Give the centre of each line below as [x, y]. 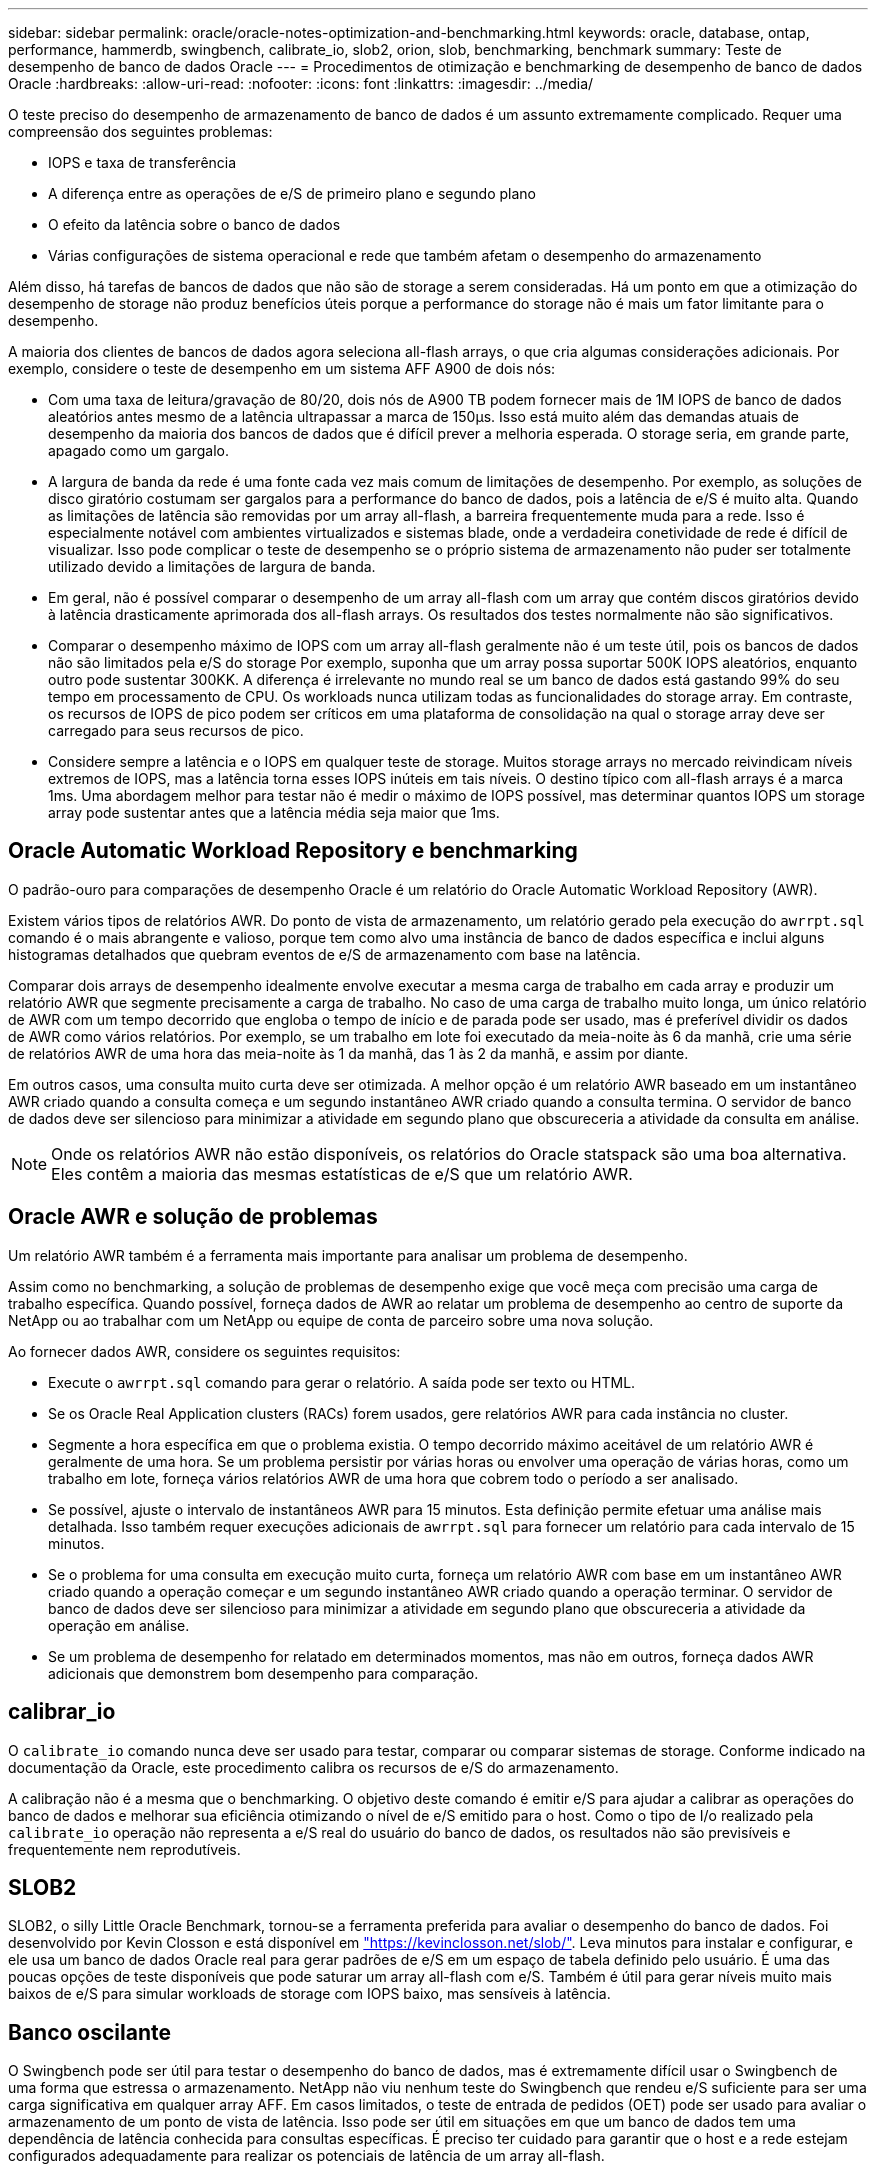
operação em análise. [119, 1625]
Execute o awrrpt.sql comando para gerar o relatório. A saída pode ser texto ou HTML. [342, 1382]
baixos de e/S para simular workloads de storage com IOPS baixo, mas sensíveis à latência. [309, 1994]
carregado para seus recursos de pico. [176, 730]
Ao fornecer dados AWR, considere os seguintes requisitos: [204, 1351]
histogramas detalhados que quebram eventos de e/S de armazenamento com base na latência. [324, 954]
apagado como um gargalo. [139, 450]
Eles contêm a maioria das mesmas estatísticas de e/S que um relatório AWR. [342, 1173]
